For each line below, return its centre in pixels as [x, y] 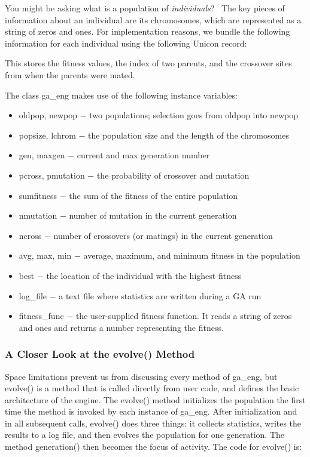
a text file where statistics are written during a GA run [160, 295]
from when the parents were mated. [70, 74]
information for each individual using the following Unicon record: [126, 43]
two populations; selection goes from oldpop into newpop [194, 115]
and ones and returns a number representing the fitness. [121, 327]
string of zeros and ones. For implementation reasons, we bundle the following [148, 31]
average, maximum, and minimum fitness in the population [192, 255]
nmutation [38, 215]
